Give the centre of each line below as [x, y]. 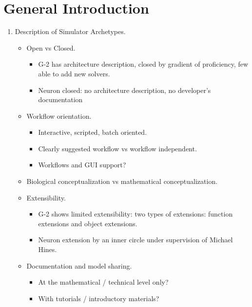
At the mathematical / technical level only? [103, 282]
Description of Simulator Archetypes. [70, 31]
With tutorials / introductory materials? [99, 298]
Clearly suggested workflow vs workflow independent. [117, 148]
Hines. [48, 249]
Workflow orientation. [59, 116]
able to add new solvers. [74, 73]
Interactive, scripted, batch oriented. [93, 132]
